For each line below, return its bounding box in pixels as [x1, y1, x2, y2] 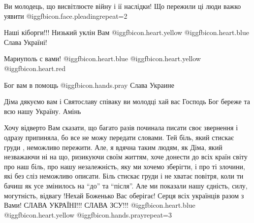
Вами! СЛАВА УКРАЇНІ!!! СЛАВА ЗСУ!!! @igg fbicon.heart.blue [4, 200, 195, 210]
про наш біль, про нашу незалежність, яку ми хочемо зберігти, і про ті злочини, [4, 161, 245, 171]
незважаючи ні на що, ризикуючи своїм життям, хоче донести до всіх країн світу [4, 151, 248, 162]
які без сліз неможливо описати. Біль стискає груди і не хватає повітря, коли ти [4, 171, 244, 181]
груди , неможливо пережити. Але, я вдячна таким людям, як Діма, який [4, 142, 222, 152]
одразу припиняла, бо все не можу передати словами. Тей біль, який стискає [4, 132, 234, 142]
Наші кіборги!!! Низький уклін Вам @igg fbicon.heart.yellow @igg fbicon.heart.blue [4, 27, 249, 37]
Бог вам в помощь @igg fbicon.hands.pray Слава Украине [4, 79, 174, 90]
